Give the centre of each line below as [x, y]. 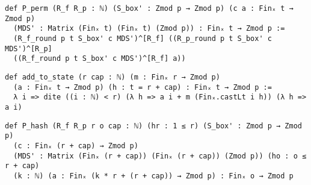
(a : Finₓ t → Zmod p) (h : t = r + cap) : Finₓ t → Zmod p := [143, 87]
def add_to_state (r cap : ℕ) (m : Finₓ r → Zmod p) [112, 77]
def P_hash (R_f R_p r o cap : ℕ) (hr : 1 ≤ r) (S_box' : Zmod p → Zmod [153, 126]
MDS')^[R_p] [29, 49]
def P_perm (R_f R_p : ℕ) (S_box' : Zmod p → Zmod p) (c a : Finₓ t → [149, 8]
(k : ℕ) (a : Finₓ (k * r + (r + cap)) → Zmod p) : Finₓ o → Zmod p [153, 176]
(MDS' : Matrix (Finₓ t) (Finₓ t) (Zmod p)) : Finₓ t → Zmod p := [149, 29]
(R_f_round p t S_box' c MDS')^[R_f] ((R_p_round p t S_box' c [143, 38]
